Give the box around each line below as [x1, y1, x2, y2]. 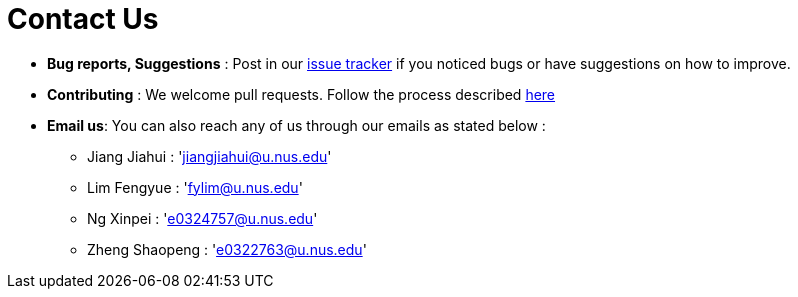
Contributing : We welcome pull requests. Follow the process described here [47, 85, 556, 103]
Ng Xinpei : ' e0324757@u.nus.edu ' [87, 209, 318, 227]
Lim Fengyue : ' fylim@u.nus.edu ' [87, 178, 303, 196]
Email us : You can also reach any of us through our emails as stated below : [47, 116, 546, 134]
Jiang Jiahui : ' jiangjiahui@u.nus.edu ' [87, 147, 332, 165]
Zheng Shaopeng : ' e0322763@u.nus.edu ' [87, 240, 367, 258]
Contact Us [7, 2, 159, 36]
